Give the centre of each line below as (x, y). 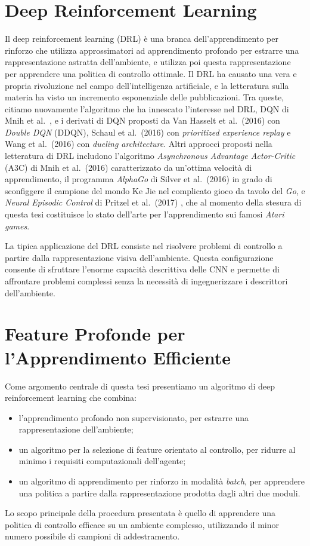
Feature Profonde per (95, 334)
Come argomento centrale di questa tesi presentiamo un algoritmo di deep (140, 386)
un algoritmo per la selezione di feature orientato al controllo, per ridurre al (157, 449)
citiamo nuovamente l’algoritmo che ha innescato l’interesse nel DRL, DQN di (147, 108)
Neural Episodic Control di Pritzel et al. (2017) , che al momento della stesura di (153, 202)
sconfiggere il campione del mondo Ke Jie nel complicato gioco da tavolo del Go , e (155, 190)
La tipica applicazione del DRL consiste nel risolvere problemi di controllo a (144, 246)
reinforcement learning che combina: (71, 398)
